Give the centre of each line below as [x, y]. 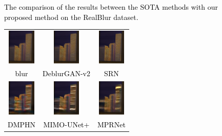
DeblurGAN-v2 [66, 73]
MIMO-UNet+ [66, 124]
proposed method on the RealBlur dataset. [71, 17]
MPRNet [111, 124]
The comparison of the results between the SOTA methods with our [111, 7]
